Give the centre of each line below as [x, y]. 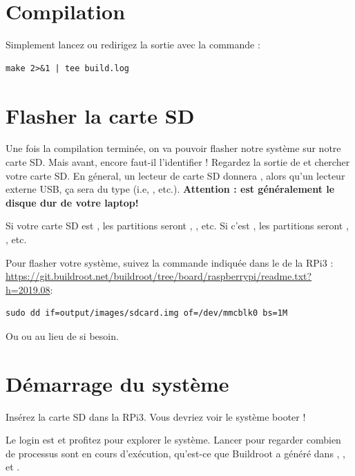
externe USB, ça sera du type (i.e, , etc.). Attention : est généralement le [170, 189]
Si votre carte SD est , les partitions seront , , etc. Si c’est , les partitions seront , [177, 226]
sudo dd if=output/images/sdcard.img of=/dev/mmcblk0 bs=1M [147, 313]
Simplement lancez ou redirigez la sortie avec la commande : [133, 45]
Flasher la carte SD [100, 115]
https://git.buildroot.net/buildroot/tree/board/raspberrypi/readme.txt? [159, 276]
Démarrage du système [117, 383]
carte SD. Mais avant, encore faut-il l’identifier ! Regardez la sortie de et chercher [178, 162]
